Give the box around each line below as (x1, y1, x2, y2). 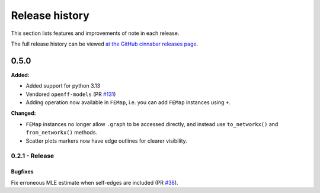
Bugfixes (11, 168, 34, 175)
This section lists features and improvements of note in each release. (11, 30, 180, 37)
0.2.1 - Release (11, 152, 55, 160)
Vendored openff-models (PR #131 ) (25, 91, 116, 98)
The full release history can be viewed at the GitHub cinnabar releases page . (11, 40, 199, 47)
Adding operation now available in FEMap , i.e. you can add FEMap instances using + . (25, 99, 231, 106)
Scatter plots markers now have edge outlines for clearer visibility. (25, 137, 188, 144)
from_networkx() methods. (25, 129, 98, 136)
